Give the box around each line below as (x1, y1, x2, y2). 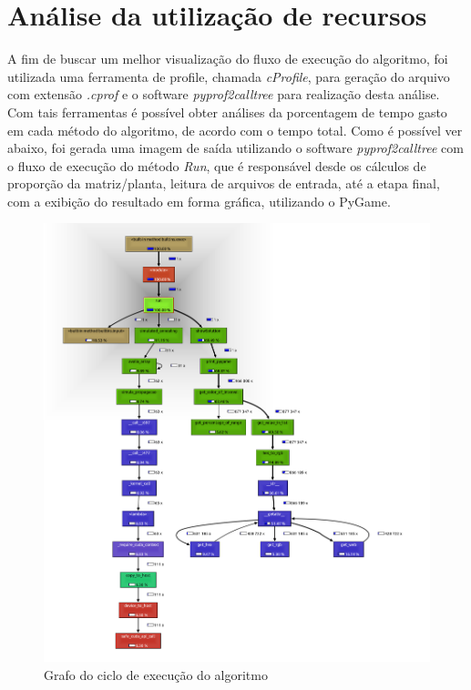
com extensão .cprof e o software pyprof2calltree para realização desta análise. (7, 85, 440, 104)
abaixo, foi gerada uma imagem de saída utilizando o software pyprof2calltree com (7, 138, 464, 157)
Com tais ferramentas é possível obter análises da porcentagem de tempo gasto (7, 102, 447, 121)
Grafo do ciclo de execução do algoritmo (44, 665, 268, 684)
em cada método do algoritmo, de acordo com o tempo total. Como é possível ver (7, 120, 463, 139)
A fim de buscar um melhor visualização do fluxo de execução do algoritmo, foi (7, 49, 448, 68)
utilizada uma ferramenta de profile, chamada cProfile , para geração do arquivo (7, 66, 450, 86)
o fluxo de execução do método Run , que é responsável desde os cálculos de (7, 156, 426, 175)
